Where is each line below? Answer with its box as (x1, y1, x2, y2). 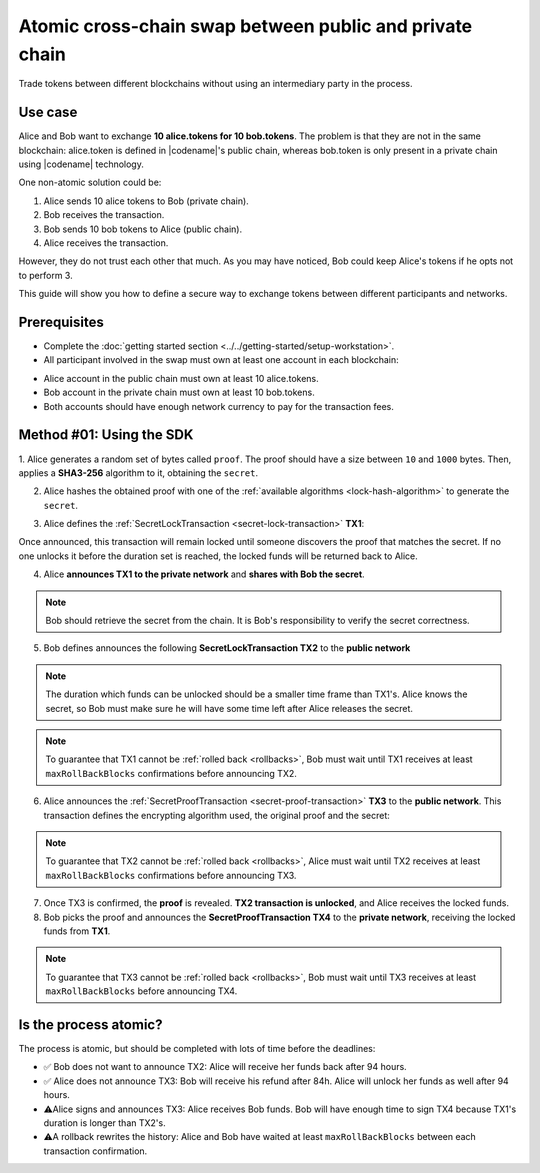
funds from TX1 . (43, 925, 111, 937)
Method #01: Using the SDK (18, 426, 194, 444)
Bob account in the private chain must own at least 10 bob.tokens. (43, 386, 315, 399)
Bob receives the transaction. (43, 209, 165, 221)
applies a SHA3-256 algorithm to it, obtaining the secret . (18, 466, 259, 479)
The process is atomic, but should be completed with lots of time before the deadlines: (18, 1042, 376, 1054)
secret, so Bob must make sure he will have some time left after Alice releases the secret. (45, 702, 414, 714)
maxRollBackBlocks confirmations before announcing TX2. (45, 767, 297, 779)
